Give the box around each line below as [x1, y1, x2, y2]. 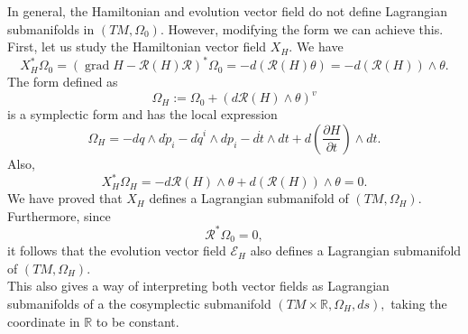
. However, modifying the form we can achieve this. [160, 19, 444, 38]
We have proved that [7, 189, 123, 208]
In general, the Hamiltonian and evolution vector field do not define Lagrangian [7, 2, 448, 20]
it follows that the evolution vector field [7, 241, 226, 260]
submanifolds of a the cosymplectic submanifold [7, 293, 271, 312]
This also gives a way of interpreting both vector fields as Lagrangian [7, 276, 390, 295]
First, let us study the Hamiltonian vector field [7, 37, 267, 56]
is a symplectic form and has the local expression [7, 105, 278, 124]
